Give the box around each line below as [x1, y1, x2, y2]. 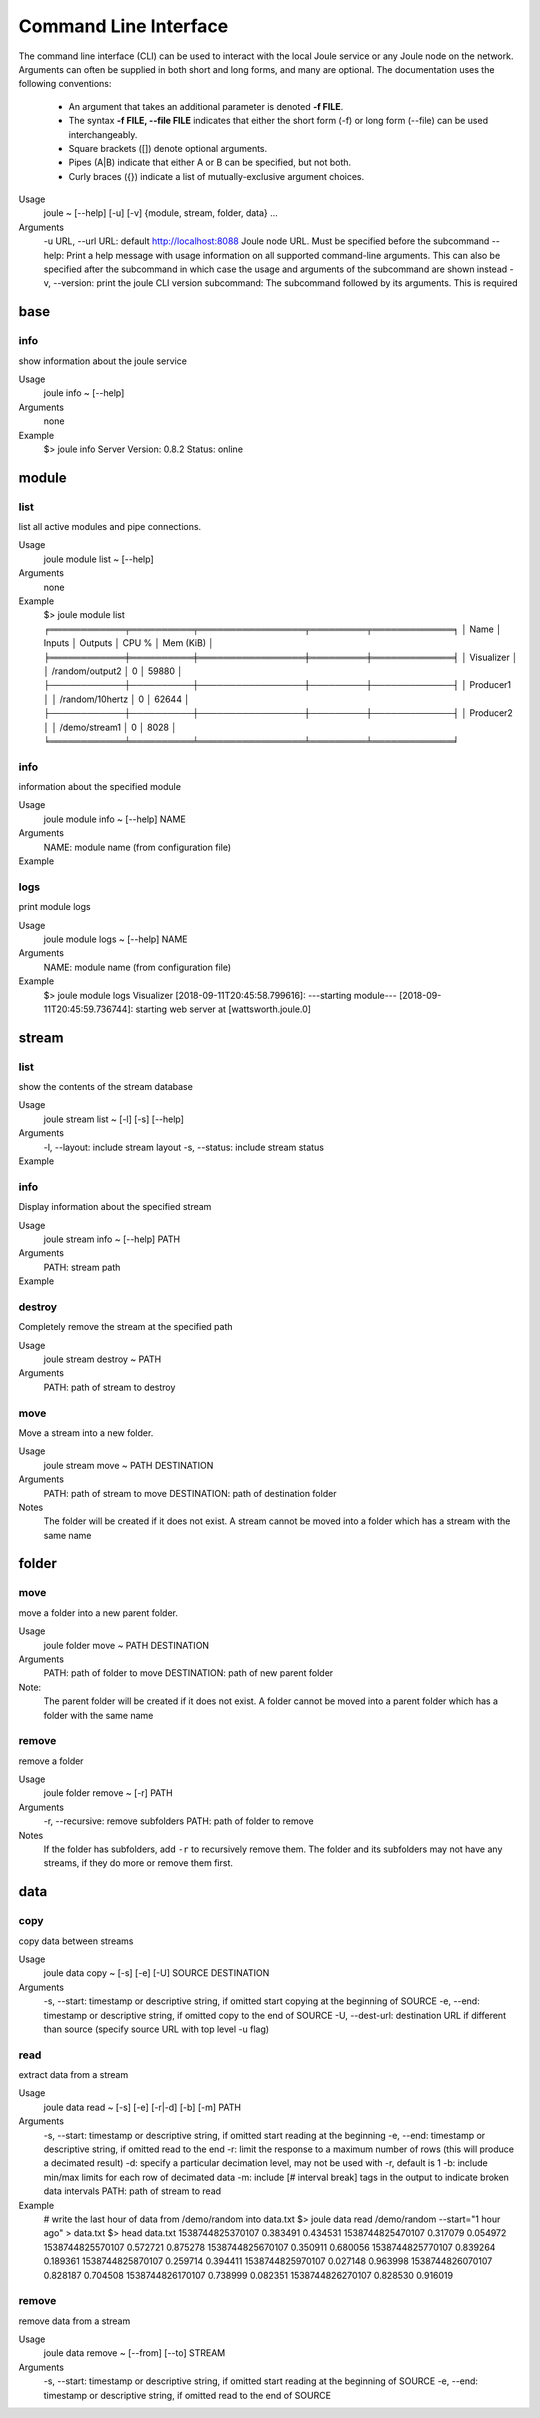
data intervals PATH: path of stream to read [43, 2185, 222, 2197]
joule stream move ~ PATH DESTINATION [43, 1459, 214, 1471]
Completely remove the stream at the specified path [18, 1321, 234, 1333]
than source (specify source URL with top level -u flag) [43, 2023, 270, 2035]
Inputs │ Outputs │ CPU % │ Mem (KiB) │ [43, 637, 215, 649]
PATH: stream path [43, 1261, 121, 1273]
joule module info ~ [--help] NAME [43, 813, 187, 825]
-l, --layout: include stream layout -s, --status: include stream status [43, 1141, 325, 1153]
